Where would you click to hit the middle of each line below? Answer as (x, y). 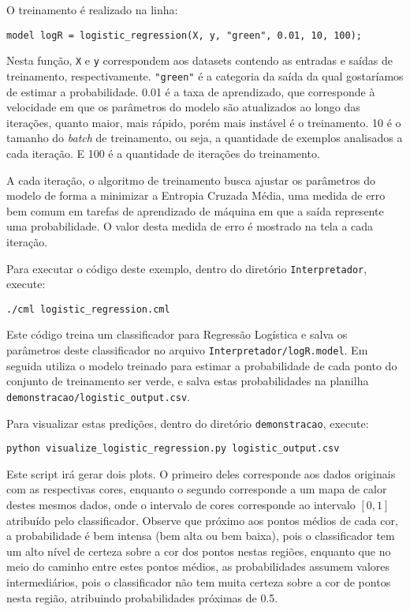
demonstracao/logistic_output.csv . (98, 396)
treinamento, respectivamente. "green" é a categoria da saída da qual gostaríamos (205, 75)
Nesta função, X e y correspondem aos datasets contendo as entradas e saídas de (199, 60)
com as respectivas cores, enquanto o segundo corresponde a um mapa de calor (197, 489)
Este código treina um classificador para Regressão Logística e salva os (177, 334)
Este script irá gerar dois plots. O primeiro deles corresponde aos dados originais (201, 473)
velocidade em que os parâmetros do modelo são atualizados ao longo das (183, 107)
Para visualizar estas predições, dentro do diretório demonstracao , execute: (188, 423)
